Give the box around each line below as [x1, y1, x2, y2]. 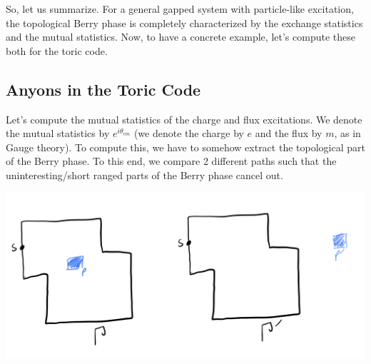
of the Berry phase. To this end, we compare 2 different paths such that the [6, 153, 337, 168]
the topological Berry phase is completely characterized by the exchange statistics [6, 15, 363, 30]
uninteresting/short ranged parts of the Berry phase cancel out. [6, 167, 283, 182]
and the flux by [255, 126, 322, 141]
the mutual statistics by [6, 126, 110, 141]
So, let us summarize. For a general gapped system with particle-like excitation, [6, 1, 354, 16]
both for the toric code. [6, 43, 108, 58]
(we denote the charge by [133, 126, 244, 141]
